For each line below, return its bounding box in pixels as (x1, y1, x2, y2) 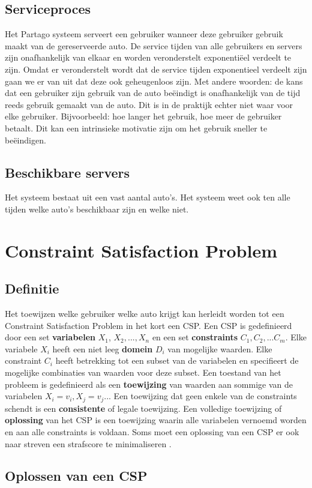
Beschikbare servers (5, 163, 130, 181)
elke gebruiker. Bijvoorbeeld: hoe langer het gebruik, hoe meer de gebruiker (5, 110, 282, 122)
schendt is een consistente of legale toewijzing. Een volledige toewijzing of (5, 402, 282, 414)
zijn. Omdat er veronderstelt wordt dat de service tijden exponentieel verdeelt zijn (5, 62, 307, 75)
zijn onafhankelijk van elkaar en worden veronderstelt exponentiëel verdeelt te (5, 51, 292, 64)
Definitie (5, 279, 59, 298)
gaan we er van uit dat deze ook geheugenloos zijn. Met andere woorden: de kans (5, 74, 303, 87)
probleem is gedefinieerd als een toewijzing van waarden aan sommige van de (5, 378, 293, 390)
